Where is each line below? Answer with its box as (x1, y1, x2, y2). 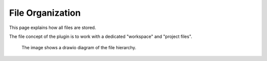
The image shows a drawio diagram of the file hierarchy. (21, 45, 136, 51)
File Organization (9, 7, 81, 18)
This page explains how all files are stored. (9, 25, 96, 30)
